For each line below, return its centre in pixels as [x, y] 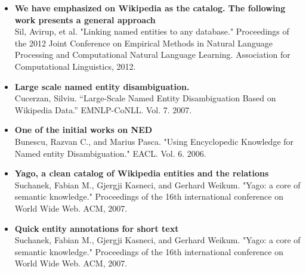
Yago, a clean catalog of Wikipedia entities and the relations [142, 173]
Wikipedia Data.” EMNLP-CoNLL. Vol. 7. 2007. [103, 109]
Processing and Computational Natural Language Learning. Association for [152, 55]
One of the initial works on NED [84, 130]
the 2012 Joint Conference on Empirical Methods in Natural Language [143, 43]
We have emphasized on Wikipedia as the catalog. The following [150, 8]
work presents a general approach [85, 19]
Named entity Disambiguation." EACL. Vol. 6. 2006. [110, 153]
